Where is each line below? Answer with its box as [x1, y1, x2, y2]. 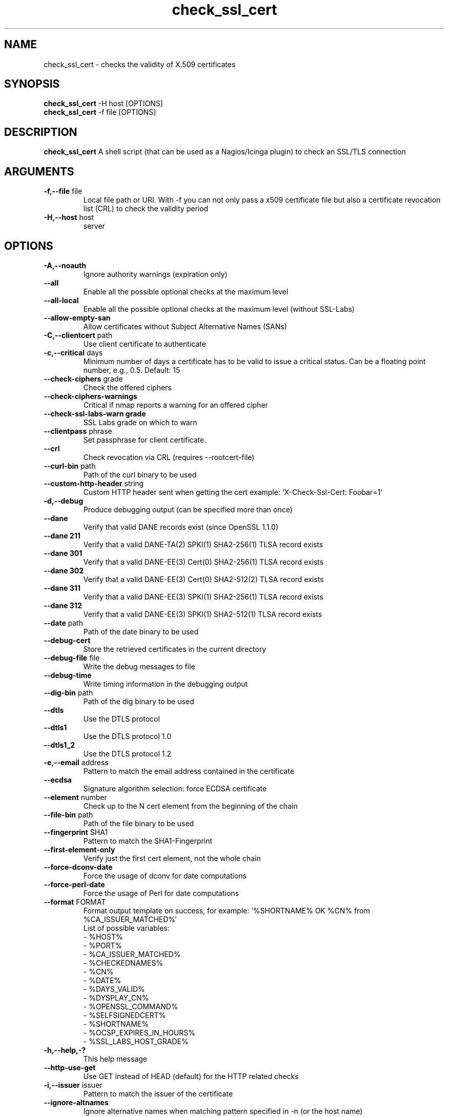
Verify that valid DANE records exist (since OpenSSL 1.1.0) [83, 522, 278, 531]
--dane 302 [44, 566, 84, 575]
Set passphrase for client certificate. [83, 435, 207, 444]
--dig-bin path [44, 688, 93, 697]
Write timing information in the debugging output [83, 679, 248, 688]
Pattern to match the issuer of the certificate [83, 1089, 233, 1098]
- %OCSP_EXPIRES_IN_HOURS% [83, 1028, 195, 1037]
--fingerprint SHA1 [44, 827, 108, 836]
